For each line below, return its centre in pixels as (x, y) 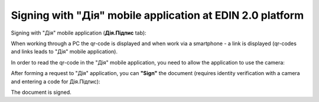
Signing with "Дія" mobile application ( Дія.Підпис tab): (79, 33)
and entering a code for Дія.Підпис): (56, 81)
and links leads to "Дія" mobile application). (64, 52)
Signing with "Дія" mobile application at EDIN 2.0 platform (157, 15)
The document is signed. (41, 92)
